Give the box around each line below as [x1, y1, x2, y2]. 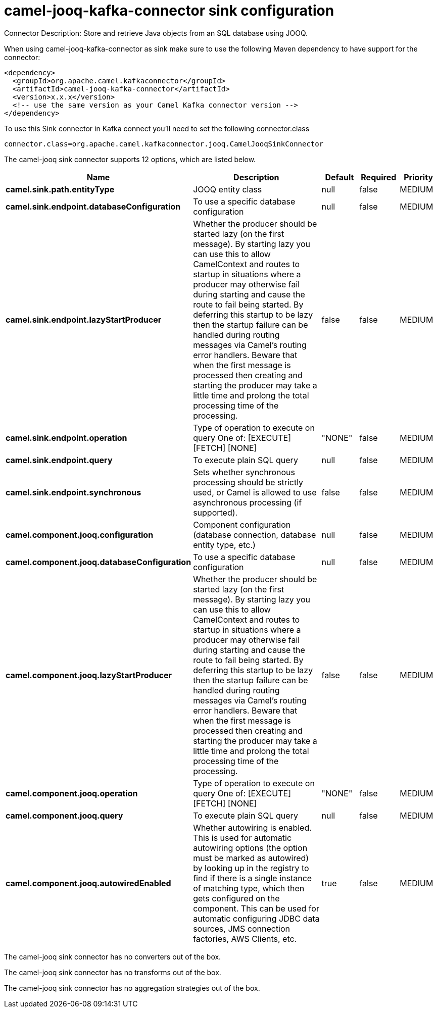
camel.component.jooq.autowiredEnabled [6, 878, 171, 888]
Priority [404, 172, 433, 182]
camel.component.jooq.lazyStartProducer [6, 670, 172, 680]
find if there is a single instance [193, 873, 312, 883]
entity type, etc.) [193, 539, 256, 550]
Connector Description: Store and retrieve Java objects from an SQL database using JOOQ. [4, 28, 308, 37]
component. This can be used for [193, 903, 319, 914]
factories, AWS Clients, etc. [193, 933, 297, 944]
